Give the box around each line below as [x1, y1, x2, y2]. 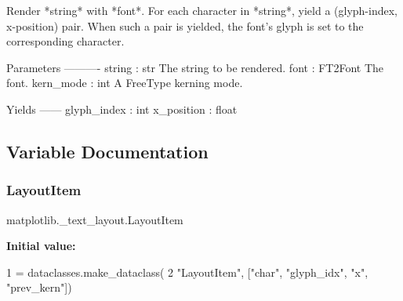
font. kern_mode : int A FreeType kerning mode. [6, 74, 243, 91]
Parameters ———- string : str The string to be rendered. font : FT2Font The [6, 59, 384, 75]
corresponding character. [6, 33, 125, 49]
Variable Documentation [6, 139, 209, 163]
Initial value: [6, 238, 76, 254]
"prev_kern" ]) [6, 279, 72, 296]
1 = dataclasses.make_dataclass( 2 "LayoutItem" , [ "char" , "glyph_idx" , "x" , [6, 263, 369, 280]
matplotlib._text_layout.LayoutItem [6, 211, 183, 227]
